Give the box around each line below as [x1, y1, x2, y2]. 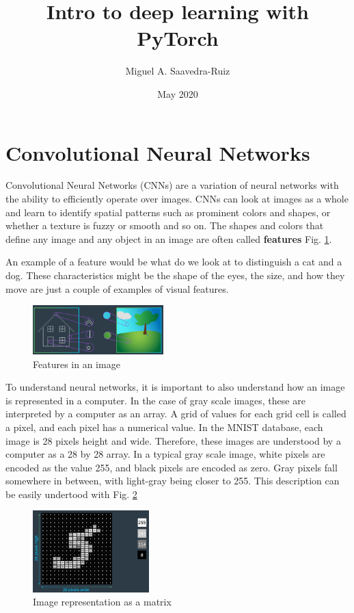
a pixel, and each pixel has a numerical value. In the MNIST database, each [5, 419, 323, 434]
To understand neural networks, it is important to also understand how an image [5, 380, 345, 394]
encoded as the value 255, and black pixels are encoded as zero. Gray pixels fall [5, 460, 338, 474]
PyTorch [137, 24, 219, 52]
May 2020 [157, 86, 198, 101]
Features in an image [33, 356, 120, 371]
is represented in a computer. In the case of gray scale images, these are [5, 393, 305, 407]
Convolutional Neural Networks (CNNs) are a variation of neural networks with [5, 178, 339, 192]
